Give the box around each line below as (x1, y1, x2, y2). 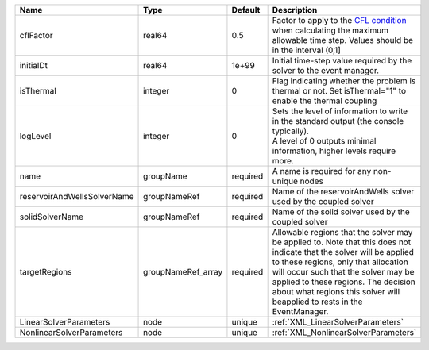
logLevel (19, 131, 52, 141)
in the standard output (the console (272, 116, 404, 126)
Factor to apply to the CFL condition (272, 15, 407, 25)
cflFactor (19, 30, 53, 40)
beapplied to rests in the (272, 296, 363, 307)
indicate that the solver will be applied (272, 247, 415, 257)
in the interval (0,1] (272, 44, 342, 56)
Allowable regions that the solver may (272, 227, 413, 237)
